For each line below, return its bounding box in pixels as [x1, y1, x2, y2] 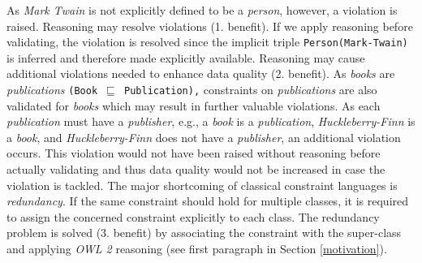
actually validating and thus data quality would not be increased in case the [6, 161, 385, 178]
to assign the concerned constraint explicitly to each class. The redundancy [6, 208, 380, 225]
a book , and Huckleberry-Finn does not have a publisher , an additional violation [6, 128, 401, 145]
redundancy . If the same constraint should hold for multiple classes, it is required [6, 192, 409, 209]
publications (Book [6, 81, 98, 98]
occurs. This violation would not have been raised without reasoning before [6, 144, 381, 162]
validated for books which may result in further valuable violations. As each [6, 97, 381, 114]
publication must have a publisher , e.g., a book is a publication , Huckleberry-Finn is [6, 113, 416, 130]
